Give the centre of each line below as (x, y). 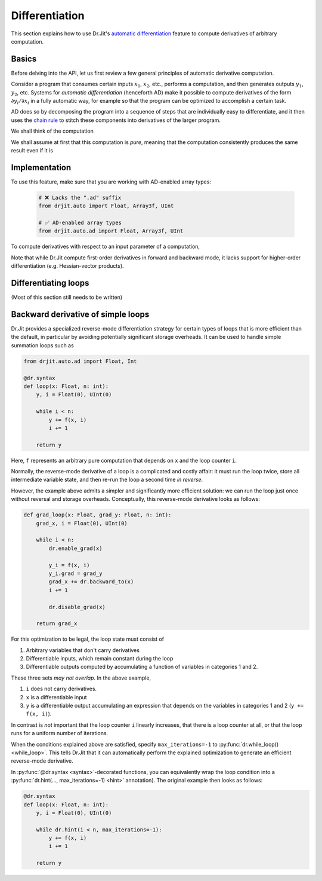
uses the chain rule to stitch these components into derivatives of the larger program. (116, 120)
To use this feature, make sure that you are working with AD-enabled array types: (111, 182)
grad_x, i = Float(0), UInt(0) (82, 523)
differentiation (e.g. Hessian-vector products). (68, 266)
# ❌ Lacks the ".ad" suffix (80, 198)
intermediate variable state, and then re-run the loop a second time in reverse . (107, 480)
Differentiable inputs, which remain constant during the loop (100, 659)
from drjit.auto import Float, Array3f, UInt (106, 206)
